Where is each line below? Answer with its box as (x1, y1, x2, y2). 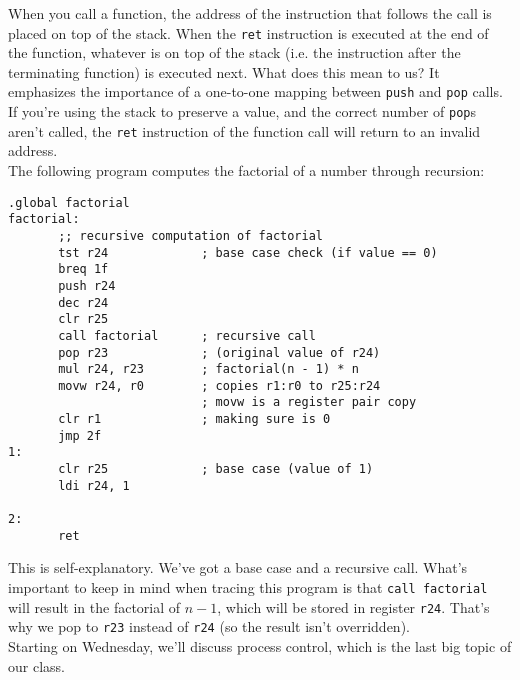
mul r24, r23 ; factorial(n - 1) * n (58, 362, 359, 377)
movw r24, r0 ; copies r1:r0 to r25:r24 (58, 378, 381, 393)
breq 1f (58, 262, 109, 277)
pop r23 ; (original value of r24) (58, 345, 381, 360)
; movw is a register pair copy (201, 395, 417, 410)
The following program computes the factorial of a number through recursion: (8, 160, 485, 180)
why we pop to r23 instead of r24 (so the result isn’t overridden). (8, 616, 410, 637)
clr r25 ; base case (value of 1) (58, 462, 374, 477)
